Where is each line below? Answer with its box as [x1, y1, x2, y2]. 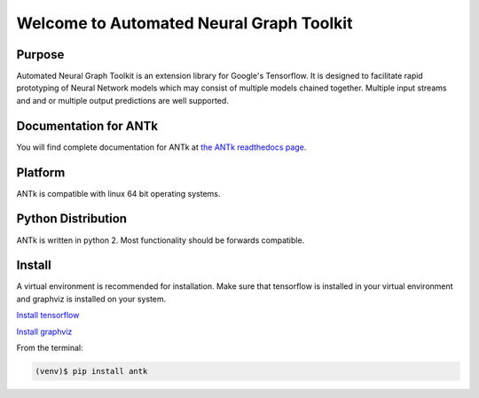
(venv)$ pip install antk [35, 366, 148, 377]
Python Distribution [16, 211, 128, 226]
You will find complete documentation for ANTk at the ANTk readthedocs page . [16, 142, 307, 152]
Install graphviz [16, 326, 73, 337]
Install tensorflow [16, 310, 80, 321]
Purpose [16, 47, 65, 62]
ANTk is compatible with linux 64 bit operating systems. [16, 188, 221, 199]
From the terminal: [16, 342, 83, 354]
